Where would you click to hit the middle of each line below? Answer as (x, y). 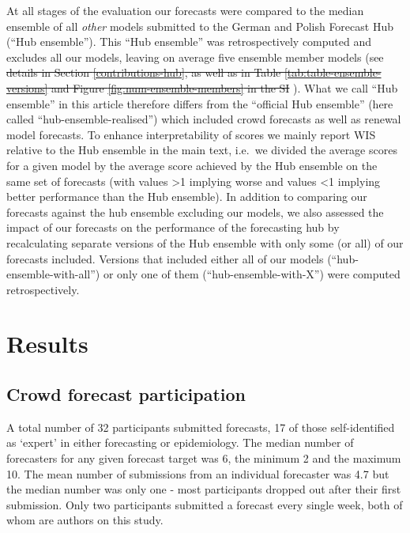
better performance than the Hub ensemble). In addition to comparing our (187, 197)
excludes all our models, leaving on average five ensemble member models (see (195, 57)
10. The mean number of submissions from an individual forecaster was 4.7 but (198, 473)
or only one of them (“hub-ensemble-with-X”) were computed (252, 274)
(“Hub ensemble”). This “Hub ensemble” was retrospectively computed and (189, 42)
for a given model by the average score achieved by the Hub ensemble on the (192, 165)
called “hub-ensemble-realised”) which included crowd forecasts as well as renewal (204, 119)
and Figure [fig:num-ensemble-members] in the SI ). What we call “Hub (224, 87)
